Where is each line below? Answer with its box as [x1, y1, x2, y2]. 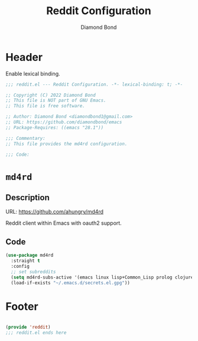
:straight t [11, 258, 41, 264]
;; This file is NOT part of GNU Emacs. [5, 97, 107, 104]
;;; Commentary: [5, 135, 46, 141]
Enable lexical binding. [5, 70, 60, 77]
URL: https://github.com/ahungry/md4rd [5, 208, 104, 215]
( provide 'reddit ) [5, 324, 51, 330]
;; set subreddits [11, 268, 57, 275]
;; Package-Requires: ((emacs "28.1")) [5, 124, 104, 130]
